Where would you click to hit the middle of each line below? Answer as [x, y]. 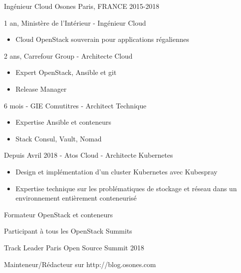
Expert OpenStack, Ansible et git [66, 72]
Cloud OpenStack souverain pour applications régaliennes [102, 39]
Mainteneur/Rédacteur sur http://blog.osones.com [80, 264]
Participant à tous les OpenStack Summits [68, 231]
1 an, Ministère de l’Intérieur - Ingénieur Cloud [75, 22]
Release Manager [41, 88]
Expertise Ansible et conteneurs [63, 122]
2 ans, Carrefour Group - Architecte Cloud [68, 55]
